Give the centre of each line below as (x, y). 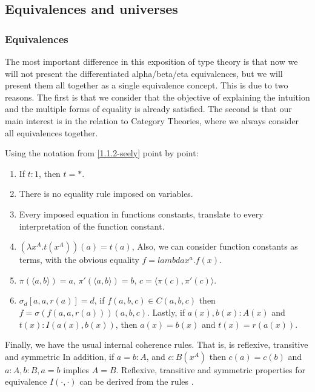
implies (76, 369)
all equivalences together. (51, 132)
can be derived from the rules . (137, 381)
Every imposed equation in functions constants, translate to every (141, 214)
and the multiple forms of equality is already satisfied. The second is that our (148, 109)
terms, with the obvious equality (79, 260)
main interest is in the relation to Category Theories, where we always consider (152, 120)
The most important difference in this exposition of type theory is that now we (151, 61)
